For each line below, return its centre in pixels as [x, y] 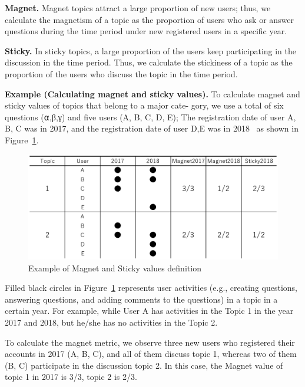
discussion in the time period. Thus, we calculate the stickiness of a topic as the [149, 62]
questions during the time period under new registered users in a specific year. [146, 31]
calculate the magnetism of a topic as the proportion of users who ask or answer [150, 19]
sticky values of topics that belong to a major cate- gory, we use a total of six [144, 105]
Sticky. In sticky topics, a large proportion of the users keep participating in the [151, 50]
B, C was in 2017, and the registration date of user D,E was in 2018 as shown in [152, 128]
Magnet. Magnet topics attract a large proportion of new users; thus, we [138, 8]
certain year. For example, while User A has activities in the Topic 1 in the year [149, 311]
